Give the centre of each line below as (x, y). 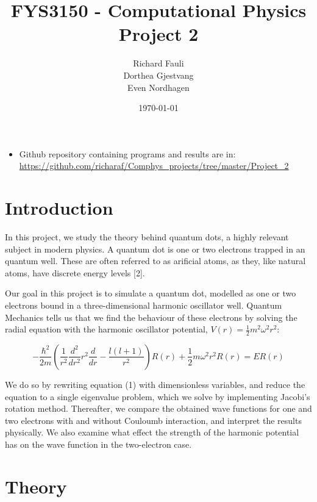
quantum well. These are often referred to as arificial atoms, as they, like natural (155, 261)
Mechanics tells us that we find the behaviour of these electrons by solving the (151, 317)
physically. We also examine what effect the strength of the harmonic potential (152, 432)
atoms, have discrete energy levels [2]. (75, 272)
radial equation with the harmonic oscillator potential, (106, 329)
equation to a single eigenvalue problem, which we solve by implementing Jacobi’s (158, 396)
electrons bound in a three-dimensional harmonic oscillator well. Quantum (144, 305)
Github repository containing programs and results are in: (127, 153)
